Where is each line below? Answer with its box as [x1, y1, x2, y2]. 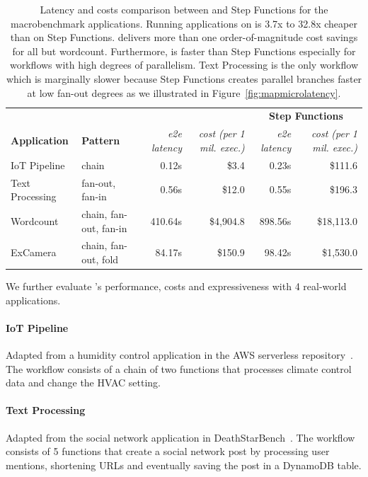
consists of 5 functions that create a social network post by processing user [6, 444, 330, 459]
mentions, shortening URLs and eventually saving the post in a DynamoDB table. [6, 457, 362, 472]
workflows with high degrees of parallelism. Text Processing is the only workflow [10, 57, 358, 72]
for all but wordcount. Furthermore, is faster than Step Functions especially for [12, 43, 356, 58]
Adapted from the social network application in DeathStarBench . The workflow [6, 430, 355, 444]
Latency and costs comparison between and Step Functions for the [40, 2, 328, 16]
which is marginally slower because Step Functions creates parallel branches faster [6, 71, 362, 86]
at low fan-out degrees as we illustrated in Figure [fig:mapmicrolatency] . [27, 85, 341, 100]
